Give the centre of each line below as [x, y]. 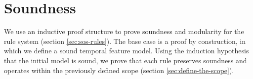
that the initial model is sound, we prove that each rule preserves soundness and [126, 60]
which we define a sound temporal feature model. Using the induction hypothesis [126, 51]
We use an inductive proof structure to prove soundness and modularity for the [124, 31]
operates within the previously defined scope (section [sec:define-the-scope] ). [119, 70]
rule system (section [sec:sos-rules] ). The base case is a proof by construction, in [125, 41]
